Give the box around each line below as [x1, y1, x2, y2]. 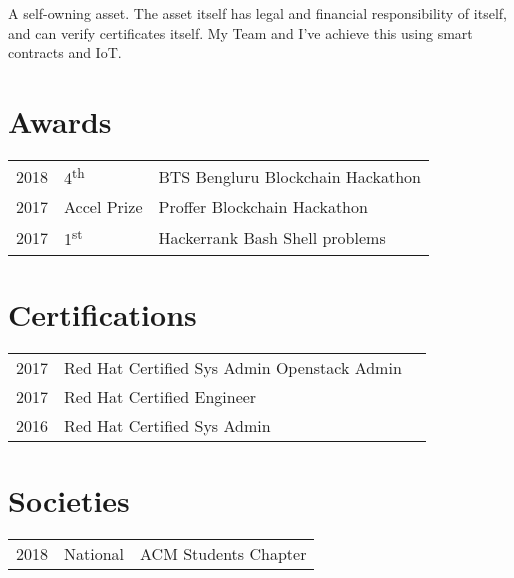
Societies [8, 479, 130, 520]
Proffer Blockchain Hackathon [158, 195, 368, 219]
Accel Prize [64, 195, 143, 219]
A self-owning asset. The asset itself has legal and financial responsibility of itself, [8, 3, 507, 23]
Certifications [8, 293, 197, 334]
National [64, 541, 125, 565]
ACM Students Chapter [140, 541, 307, 565]
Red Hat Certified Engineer [64, 384, 257, 408]
